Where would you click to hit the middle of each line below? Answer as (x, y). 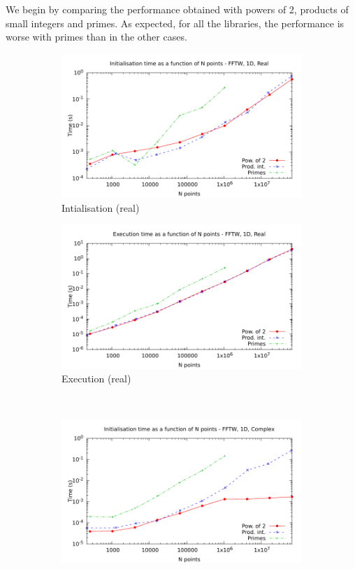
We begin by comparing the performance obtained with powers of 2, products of (177, 9)
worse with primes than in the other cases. (96, 37)
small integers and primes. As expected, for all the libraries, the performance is (175, 23)
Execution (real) (96, 379)
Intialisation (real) (101, 207)
